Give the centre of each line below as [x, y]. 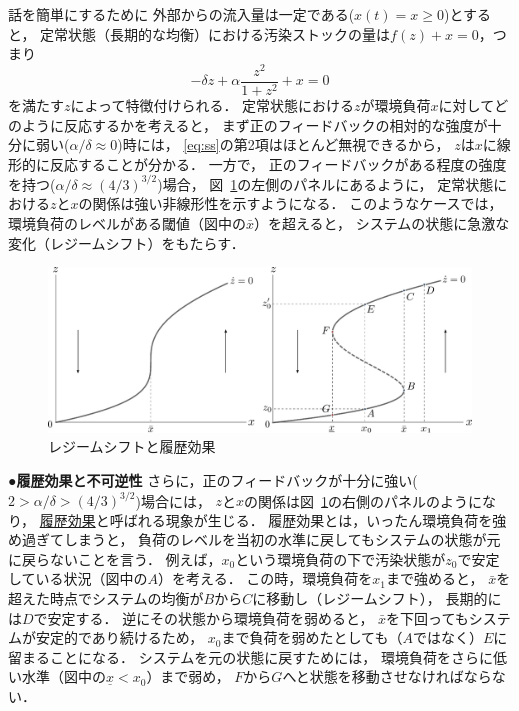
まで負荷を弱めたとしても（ [312, 637]
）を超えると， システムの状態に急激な [382, 222]
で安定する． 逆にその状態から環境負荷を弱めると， [203, 617]
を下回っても [427, 617]
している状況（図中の [78, 578]
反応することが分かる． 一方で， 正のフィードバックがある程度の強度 [278, 163]
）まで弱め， [188, 676]
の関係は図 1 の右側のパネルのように [363, 500]
